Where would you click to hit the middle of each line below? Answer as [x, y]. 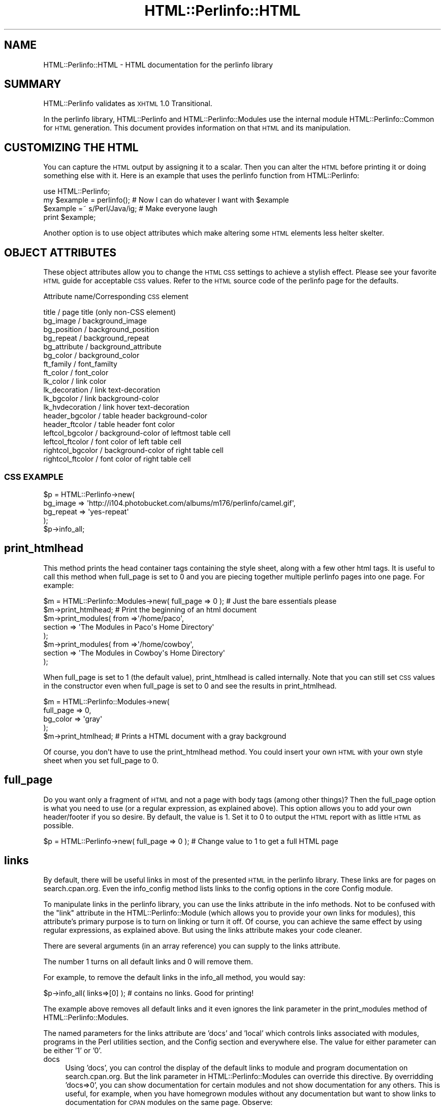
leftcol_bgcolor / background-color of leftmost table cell [137, 433]
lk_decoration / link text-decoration [102, 390]
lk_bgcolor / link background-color [101, 399]
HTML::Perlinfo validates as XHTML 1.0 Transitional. [128, 104]
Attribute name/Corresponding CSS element [116, 297]
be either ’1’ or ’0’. [73, 1051]
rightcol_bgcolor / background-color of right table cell [133, 450]
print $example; [70, 217]
